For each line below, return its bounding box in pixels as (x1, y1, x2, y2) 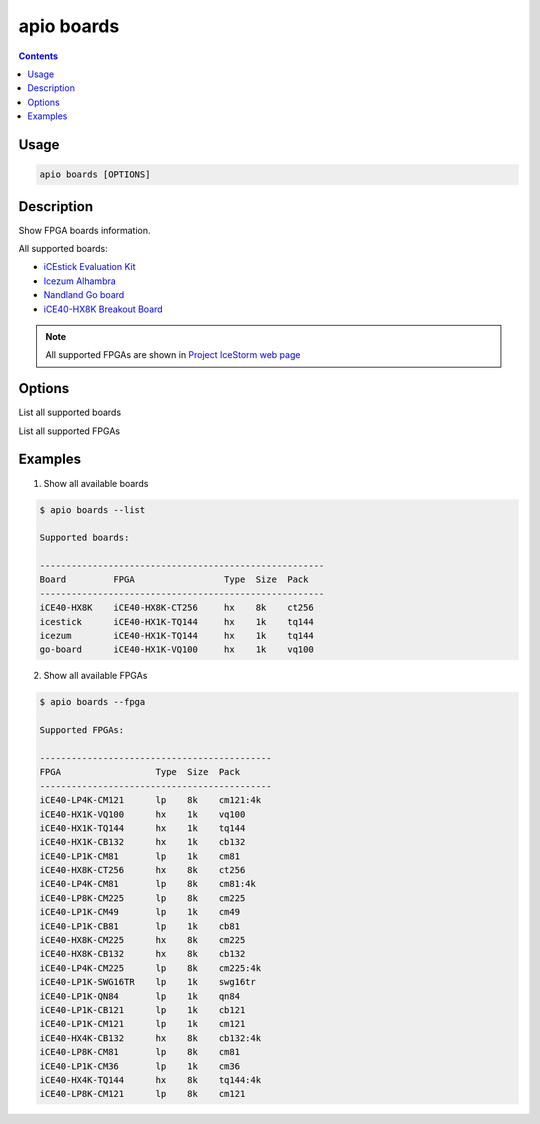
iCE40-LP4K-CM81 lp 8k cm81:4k (39, 878, 257, 890)
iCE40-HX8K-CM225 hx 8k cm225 (39, 935, 246, 946)
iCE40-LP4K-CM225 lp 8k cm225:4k (39, 962, 262, 974)
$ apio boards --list (39, 504, 146, 515)
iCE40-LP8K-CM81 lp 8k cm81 (39, 1046, 240, 1058)
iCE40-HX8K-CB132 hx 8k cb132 (39, 948, 246, 960)
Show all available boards (43, 477, 149, 489)
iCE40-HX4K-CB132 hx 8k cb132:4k (39, 1032, 262, 1044)
